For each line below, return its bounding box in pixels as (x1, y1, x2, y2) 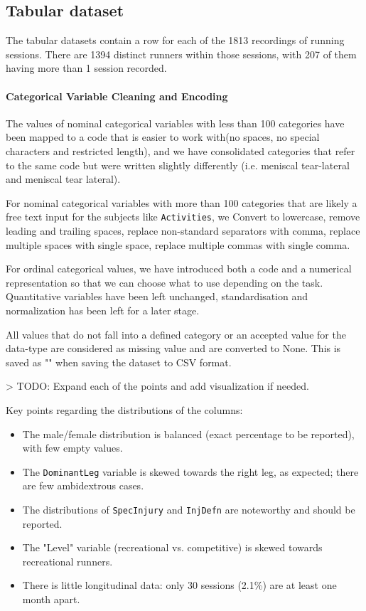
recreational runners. (22, 553, 113, 568)
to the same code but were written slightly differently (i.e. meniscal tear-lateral (6, 157, 350, 172)
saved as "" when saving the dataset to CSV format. (6, 354, 232, 369)
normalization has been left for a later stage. (6, 302, 200, 317)
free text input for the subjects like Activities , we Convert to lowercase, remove (6, 209, 360, 224)
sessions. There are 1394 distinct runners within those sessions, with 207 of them (6, 46, 357, 61)
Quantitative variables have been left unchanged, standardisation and (6, 289, 308, 304)
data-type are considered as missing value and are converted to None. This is (6, 341, 341, 356)
